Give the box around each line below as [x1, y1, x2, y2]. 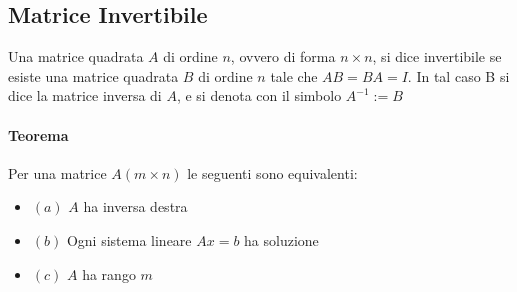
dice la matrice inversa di [8, 85, 162, 106]
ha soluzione [244, 229, 319, 250]
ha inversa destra [83, 196, 188, 217]
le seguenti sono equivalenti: [187, 162, 358, 183]
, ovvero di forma [230, 46, 336, 67]
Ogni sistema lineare [66, 229, 192, 250]
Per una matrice [8, 162, 107, 183]
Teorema [8, 124, 69, 145]
